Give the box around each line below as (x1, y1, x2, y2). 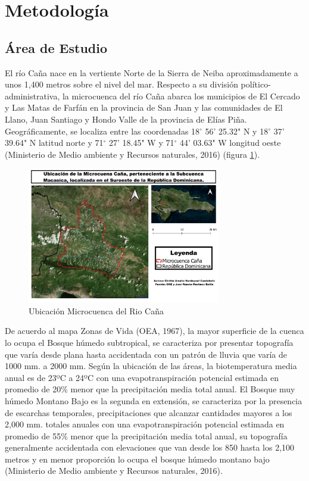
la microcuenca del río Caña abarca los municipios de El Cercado (62, 89, 300, 102)
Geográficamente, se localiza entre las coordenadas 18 (5, 124, 200, 137)
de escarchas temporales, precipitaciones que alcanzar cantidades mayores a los (5, 406, 292, 418)
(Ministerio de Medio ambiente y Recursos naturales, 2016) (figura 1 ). (5, 148, 260, 160)
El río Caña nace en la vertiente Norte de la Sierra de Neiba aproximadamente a (5, 66, 298, 79)
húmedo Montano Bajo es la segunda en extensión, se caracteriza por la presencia (5, 394, 302, 407)
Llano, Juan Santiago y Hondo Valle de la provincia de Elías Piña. (5, 113, 247, 125)
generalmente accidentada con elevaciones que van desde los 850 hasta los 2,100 (5, 441, 295, 454)
